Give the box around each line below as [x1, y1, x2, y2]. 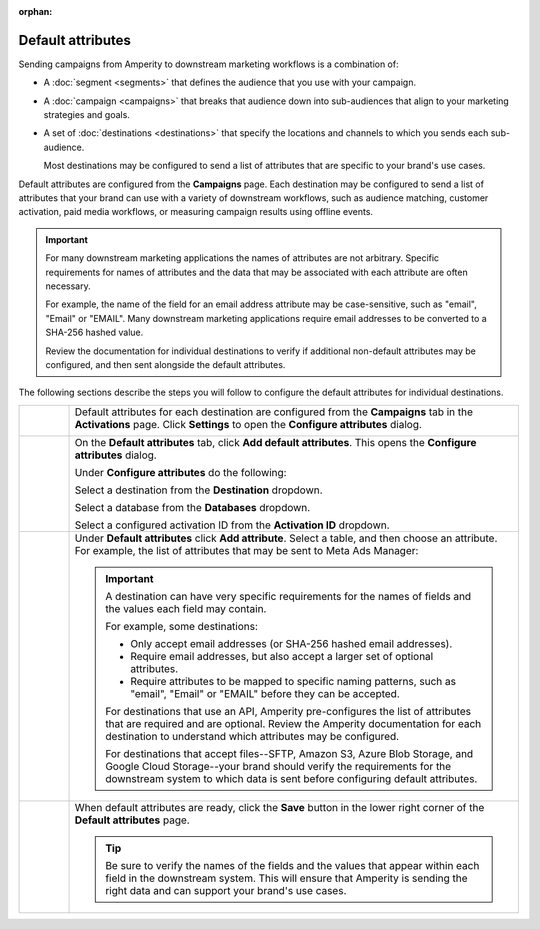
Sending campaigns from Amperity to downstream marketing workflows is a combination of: [18, 58, 399, 70]
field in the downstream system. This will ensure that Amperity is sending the [105, 871, 469, 885]
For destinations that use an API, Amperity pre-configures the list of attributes [105, 704, 472, 718]
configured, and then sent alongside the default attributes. [45, 358, 286, 370]
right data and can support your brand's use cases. [105, 883, 347, 897]
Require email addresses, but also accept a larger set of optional [130, 649, 434, 663]
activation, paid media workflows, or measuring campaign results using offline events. [18, 206, 374, 218]
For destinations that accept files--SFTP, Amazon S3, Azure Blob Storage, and [105, 746, 474, 760]
